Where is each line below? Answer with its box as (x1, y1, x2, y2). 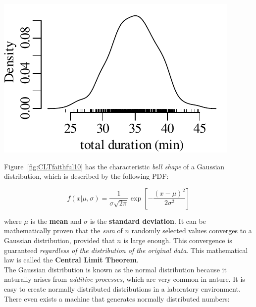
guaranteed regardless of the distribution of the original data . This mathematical (4, 245, 248, 255)
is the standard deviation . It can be (90, 215, 206, 226)
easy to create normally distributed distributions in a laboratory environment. (4, 283, 241, 294)
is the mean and (30, 215, 82, 226)
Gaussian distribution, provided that (4, 235, 115, 245)
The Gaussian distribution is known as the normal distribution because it (4, 264, 227, 274)
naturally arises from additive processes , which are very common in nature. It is (4, 274, 245, 284)
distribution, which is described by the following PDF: (4, 171, 169, 181)
